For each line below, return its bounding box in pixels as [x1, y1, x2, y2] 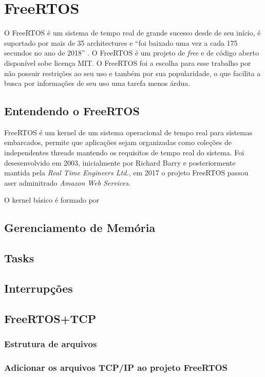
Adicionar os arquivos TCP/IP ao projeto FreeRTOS [4, 361, 228, 373]
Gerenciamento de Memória [4, 220, 156, 236]
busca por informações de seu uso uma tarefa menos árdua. [4, 78, 191, 88]
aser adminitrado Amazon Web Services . [4, 177, 130, 188]
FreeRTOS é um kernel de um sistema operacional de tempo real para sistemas [4, 127, 253, 137]
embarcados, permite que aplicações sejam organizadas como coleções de [4, 137, 232, 148]
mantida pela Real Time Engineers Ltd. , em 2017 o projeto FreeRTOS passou [4, 167, 249, 178]
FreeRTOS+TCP [4, 310, 97, 326]
